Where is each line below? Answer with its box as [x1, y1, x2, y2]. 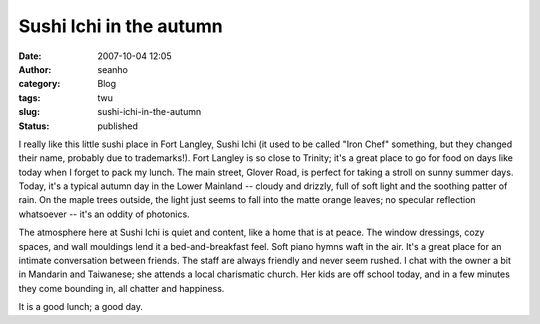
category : [18, 78, 61, 90]
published [97, 120, 139, 132]
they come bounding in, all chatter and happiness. [18, 282, 225, 294]
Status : [18, 120, 50, 132]
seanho [97, 63, 129, 75]
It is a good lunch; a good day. [18, 301, 144, 313]
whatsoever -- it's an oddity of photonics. [18, 208, 190, 220]
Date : [18, 50, 42, 62]
